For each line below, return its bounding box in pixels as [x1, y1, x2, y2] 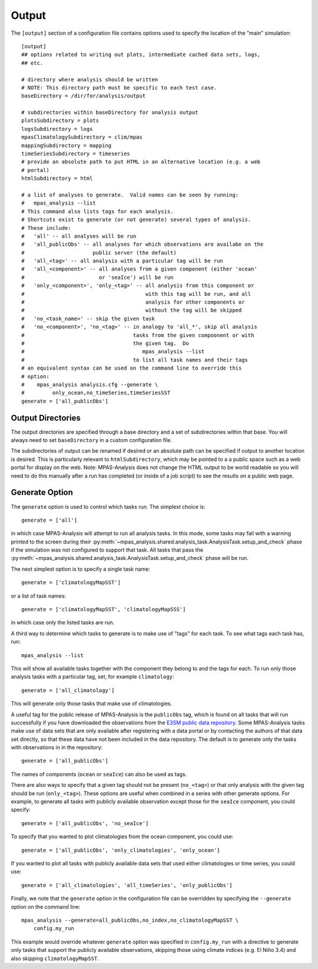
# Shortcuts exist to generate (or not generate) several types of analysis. [21, 216, 251, 223]
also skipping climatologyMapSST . [11, 955, 100, 962]
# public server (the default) [21, 249, 177, 256]
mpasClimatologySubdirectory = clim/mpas [21, 134, 143, 141]
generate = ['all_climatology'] [21, 687, 115, 694]
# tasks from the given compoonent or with [21, 332, 254, 338]
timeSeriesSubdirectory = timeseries [21, 150, 131, 157]
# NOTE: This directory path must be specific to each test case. [21, 84, 217, 91]
